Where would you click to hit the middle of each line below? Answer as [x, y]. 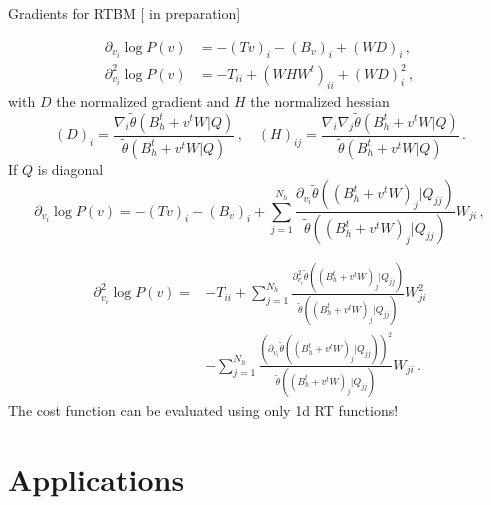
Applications [96, 478]
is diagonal [70, 168]
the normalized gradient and [143, 100]
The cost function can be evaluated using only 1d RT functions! [203, 410]
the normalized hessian [320, 100]
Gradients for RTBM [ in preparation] [124, 13]
